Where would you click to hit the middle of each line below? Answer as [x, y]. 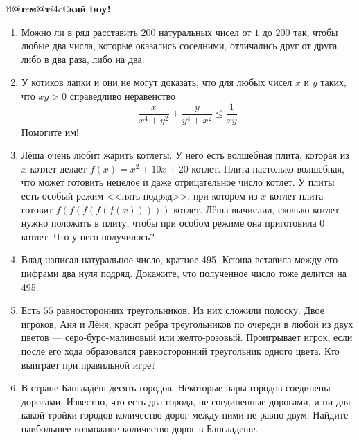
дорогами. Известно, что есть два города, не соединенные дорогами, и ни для [186, 401]
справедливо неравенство [122, 95]
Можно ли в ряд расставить [79, 32]
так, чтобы [316, 32]
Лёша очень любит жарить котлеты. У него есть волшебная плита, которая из [185, 155]
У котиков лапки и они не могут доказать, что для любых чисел [157, 82]
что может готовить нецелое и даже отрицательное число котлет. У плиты [178, 182]
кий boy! [90, 8]
